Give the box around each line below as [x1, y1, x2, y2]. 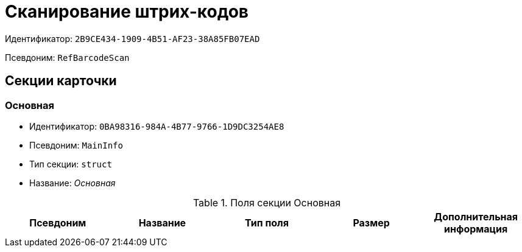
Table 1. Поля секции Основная [192, 196, 341, 209]
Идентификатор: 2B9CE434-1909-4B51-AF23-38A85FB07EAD [5, 33, 260, 44]
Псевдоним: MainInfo [29, 139, 123, 150]
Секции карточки [5, 73, 117, 89]
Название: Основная [29, 177, 116, 188]
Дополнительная [434, 210, 518, 223]
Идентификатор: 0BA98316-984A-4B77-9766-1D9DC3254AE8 [29, 121, 284, 131]
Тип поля [245, 216, 289, 229]
